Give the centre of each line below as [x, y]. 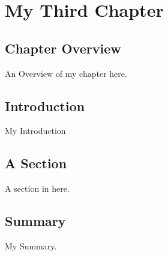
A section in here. [37, 188]
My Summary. [31, 245]
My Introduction [35, 131]
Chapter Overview [63, 48]
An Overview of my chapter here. [66, 73]
